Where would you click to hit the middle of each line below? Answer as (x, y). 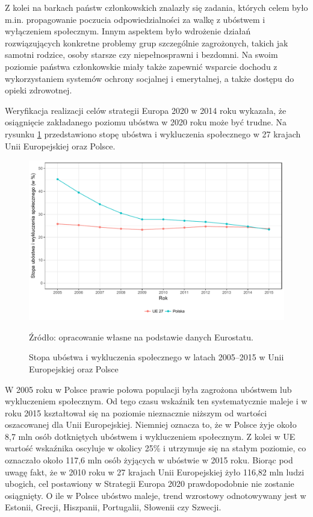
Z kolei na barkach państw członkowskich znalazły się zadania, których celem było (156, 7)
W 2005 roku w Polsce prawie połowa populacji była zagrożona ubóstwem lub (148, 389)
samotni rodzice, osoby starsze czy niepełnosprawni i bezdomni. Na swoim (141, 55)
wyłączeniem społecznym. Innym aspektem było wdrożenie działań (128, 31)
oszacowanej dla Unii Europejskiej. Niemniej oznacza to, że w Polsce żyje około (151, 425)
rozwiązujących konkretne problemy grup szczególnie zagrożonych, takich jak (147, 42)
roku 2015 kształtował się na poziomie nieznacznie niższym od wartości (136, 412)
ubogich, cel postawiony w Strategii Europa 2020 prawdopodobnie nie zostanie (150, 484)
